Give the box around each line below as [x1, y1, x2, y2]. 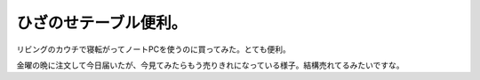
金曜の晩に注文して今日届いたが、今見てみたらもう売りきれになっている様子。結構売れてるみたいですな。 [16, 60, 404, 70]
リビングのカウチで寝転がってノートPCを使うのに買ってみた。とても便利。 [16, 44, 291, 55]
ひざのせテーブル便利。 [16, 13, 188, 33]
